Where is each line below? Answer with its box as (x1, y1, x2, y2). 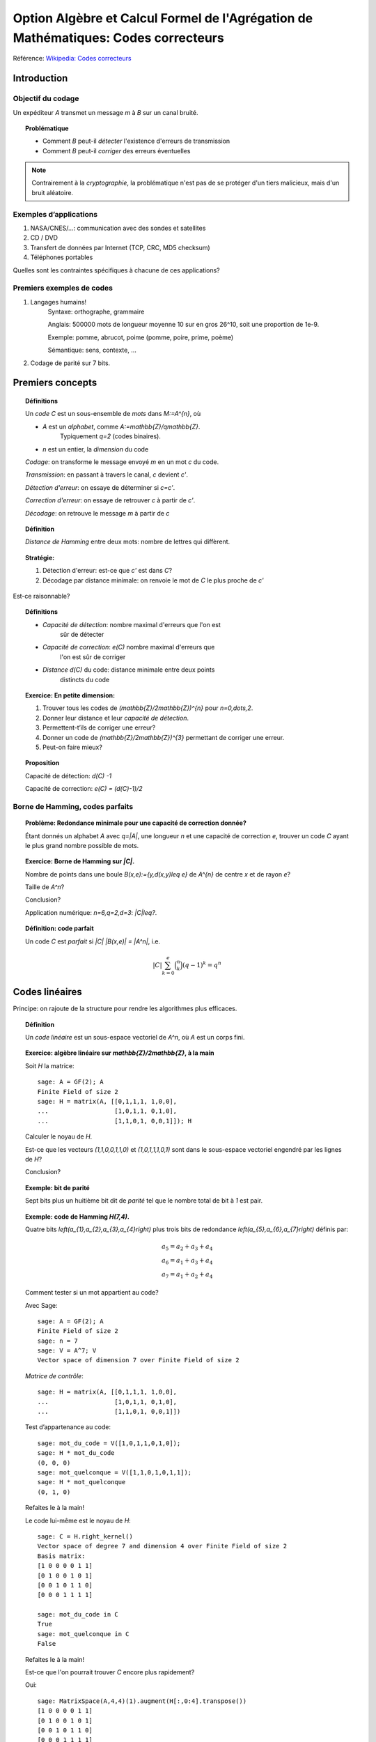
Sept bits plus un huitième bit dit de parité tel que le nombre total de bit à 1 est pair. (25, 1196, 263, 1205)
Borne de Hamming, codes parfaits (13, 801, 134, 811)
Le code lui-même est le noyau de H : (25, 1516, 132, 1525)
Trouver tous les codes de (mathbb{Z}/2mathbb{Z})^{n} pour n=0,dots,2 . (42, 704, 253, 712)
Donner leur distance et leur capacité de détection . (42, 714, 189, 722)
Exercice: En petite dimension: (25, 691, 115, 700)
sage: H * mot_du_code (37, 1449, 115, 1457)
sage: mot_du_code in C (37, 1610, 118, 1619)
